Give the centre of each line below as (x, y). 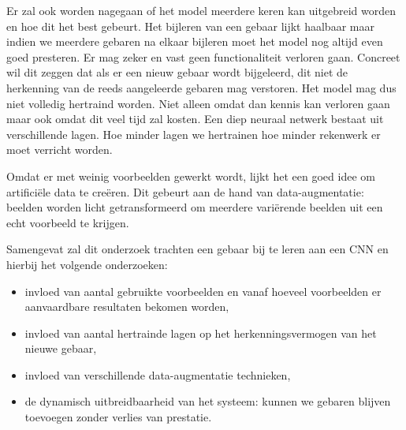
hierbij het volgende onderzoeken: (87, 264)
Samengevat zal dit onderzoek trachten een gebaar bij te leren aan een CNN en (197, 249)
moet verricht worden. (60, 150)
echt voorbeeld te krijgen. (68, 222)
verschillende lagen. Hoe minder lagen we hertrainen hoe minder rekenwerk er (194, 134)
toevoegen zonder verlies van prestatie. (118, 417)
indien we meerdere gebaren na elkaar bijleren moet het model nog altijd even (195, 41)
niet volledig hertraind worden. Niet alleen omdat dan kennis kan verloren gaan (198, 103)
